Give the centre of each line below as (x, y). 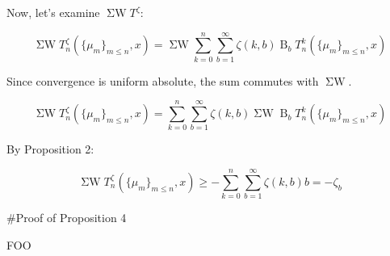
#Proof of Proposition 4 (67, 218)
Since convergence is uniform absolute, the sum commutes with (163, 80)
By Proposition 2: (50, 149)
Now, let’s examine (53, 12)
